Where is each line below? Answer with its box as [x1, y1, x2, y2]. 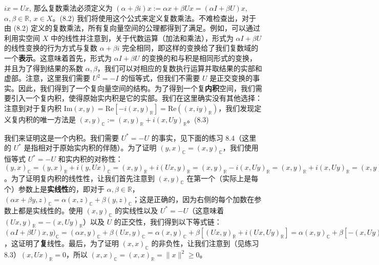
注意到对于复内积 [4, 102, 61, 113]
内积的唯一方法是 [18, 114, 76, 124]
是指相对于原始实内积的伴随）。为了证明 [24, 142, 157, 153]
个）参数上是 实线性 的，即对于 [4, 184, 104, 194]
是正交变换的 [209, 73, 253, 83]
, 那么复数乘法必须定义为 [29, 3, 113, 13]
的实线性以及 [115, 205, 158, 215]
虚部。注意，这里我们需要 [4, 73, 90, 83]
